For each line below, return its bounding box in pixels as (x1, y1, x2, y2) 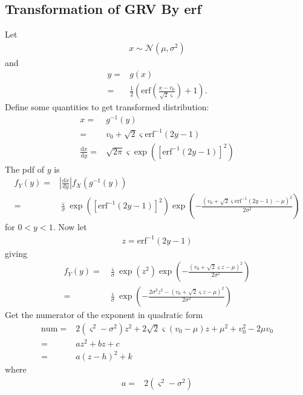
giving (5, 247, 27, 259)
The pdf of (5, 162, 44, 175)
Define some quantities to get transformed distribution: (5, 101, 209, 113)
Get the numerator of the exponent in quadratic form (5, 308, 203, 321)
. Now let (53, 221, 87, 233)
